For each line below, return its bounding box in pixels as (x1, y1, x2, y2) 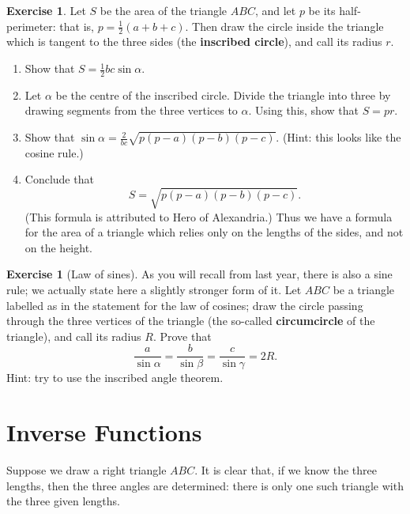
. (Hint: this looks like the (276, 129, 401, 146)
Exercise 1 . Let (6, 2, 86, 18)
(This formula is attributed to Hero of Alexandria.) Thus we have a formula (24, 208, 393, 225)
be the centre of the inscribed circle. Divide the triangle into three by (55, 86, 391, 103)
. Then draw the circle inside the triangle (185, 17, 384, 34)
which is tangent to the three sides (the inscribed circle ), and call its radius (6, 33, 382, 50)
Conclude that (24, 171, 94, 187)
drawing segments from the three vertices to (24, 102, 238, 119)
